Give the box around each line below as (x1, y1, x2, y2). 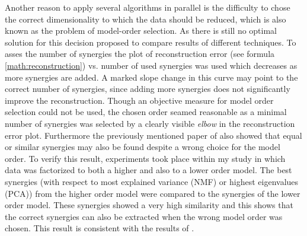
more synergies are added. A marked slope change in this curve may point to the (5, 71, 298, 83)
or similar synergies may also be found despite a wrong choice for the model (5, 141, 280, 153)
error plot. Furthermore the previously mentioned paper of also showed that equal (5, 129, 302, 141)
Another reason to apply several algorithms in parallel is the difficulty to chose (5, 1, 290, 13)
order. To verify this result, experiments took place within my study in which (5, 152, 286, 164)
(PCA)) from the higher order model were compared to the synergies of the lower (5, 187, 300, 199)
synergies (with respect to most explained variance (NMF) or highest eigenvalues (5, 175, 299, 187)
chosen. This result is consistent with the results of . (5, 222, 194, 234)
